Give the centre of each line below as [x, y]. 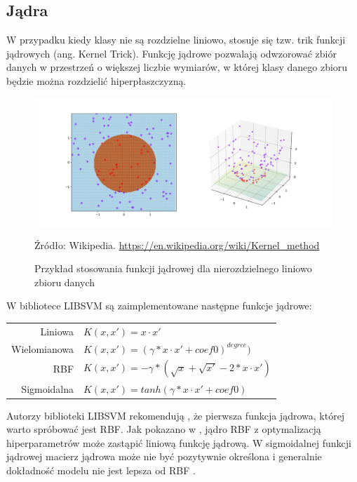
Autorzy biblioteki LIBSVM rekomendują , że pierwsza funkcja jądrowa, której [176, 415]
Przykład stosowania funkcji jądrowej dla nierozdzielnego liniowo [173, 268]
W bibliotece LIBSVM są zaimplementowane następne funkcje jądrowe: [159, 306]
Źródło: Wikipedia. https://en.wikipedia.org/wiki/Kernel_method [177, 245]
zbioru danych [65, 282]
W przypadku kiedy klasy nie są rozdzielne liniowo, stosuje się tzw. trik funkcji [176, 40]
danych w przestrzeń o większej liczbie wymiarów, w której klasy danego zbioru [177, 67]
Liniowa [57, 331]
